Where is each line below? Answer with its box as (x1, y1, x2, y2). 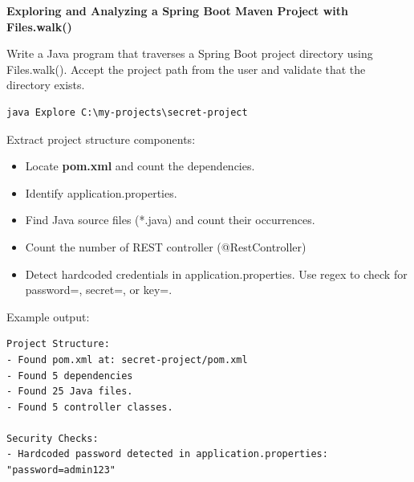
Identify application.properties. (25, 184, 177, 201)
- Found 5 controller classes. (6, 401, 173, 413)
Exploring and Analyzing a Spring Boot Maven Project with (6, 2, 349, 18)
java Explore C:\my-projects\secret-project (6, 106, 248, 118)
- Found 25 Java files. (6, 386, 133, 398)
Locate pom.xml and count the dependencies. (25, 157, 255, 174)
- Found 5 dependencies (6, 370, 133, 382)
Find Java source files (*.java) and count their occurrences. (25, 211, 315, 228)
